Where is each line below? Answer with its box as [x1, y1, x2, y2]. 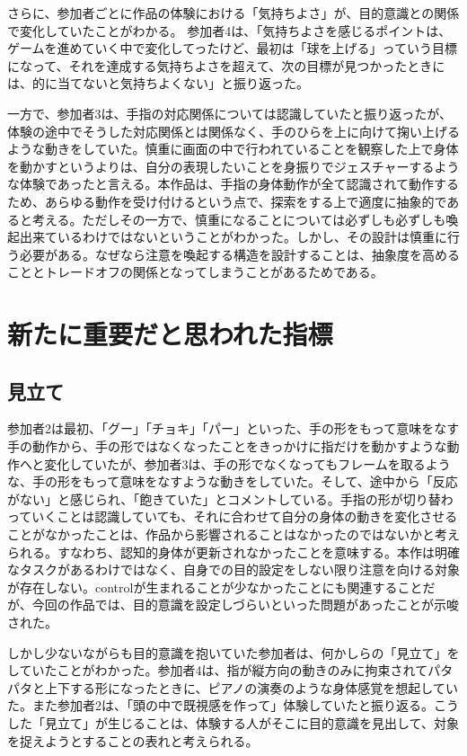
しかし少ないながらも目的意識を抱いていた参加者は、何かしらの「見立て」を [7, 643, 460, 662]
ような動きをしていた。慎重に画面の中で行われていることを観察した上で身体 [7, 139, 459, 158]
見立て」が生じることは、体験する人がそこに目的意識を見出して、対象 [44, 713, 459, 732]
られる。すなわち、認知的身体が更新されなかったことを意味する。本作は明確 [7, 542, 460, 561]
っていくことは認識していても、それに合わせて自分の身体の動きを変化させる [7, 507, 458, 526]
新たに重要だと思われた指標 [7, 316, 333, 352]
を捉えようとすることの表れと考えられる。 [7, 731, 259, 750]
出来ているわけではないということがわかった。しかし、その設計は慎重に [19, 227, 447, 246]
